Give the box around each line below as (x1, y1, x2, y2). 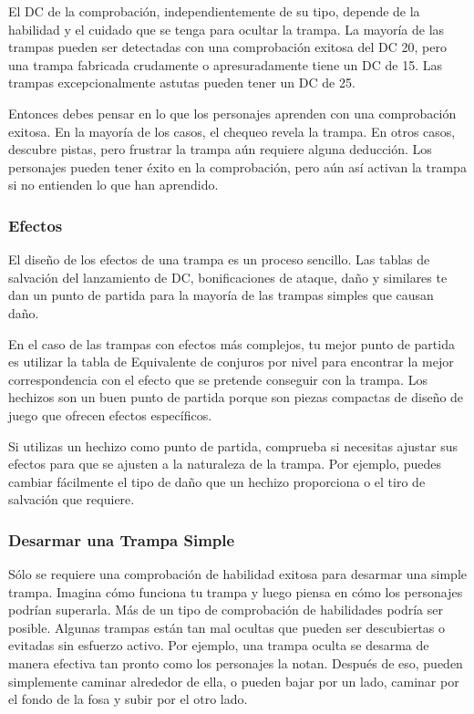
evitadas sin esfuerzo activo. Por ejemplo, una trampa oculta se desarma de (8, 636, 429, 655)
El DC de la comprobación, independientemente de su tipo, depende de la (8, 2, 420, 20)
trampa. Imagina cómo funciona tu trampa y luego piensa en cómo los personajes (8, 582, 463, 601)
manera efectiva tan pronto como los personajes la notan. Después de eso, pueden (8, 654, 463, 673)
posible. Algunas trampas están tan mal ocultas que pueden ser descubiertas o (8, 617, 446, 636)
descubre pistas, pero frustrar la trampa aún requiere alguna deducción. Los (8, 140, 432, 159)
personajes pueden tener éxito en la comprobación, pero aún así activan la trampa (8, 157, 467, 176)
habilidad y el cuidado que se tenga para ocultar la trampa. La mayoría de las (8, 19, 445, 38)
